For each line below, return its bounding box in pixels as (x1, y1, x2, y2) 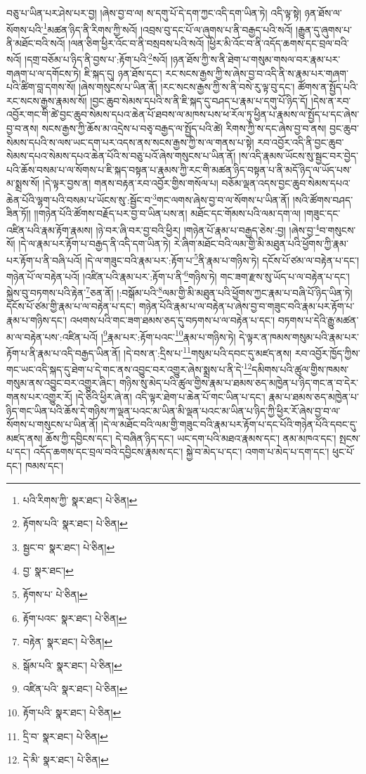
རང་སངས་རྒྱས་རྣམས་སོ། (6, 93, 87, 108)
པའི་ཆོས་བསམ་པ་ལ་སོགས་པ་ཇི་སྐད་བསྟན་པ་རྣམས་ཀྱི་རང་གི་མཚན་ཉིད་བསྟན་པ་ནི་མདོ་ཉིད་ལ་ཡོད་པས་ (6, 162, 352, 176)
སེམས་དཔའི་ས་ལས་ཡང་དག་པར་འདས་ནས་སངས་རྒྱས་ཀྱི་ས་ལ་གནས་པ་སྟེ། (6, 134, 254, 149)
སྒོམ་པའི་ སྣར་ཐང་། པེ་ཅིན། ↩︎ (22, 657, 122, 672)
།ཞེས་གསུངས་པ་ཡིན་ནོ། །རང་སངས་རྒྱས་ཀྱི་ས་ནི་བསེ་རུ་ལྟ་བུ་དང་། (78, 79, 295, 94)
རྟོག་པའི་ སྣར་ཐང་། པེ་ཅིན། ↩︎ (22, 704, 122, 719)
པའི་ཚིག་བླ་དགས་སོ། (6, 79, 76, 94)
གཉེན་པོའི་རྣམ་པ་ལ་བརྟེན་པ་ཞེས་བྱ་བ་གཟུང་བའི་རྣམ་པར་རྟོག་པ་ (138, 299, 355, 314)
